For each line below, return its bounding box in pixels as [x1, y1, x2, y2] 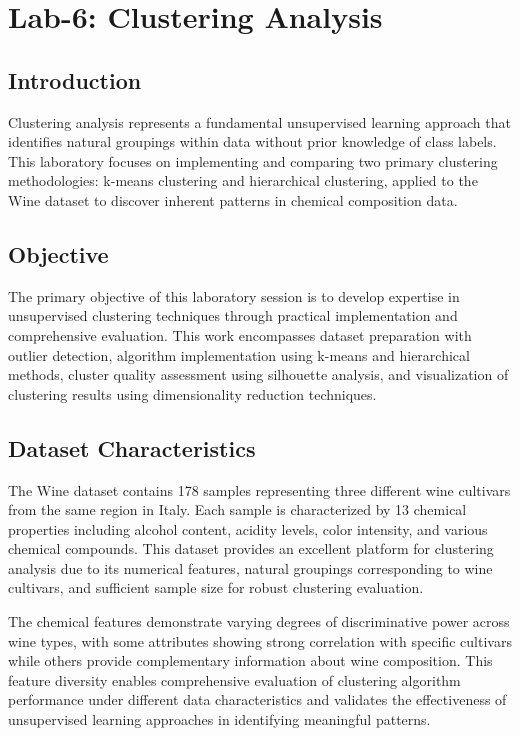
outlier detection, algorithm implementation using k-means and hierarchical [8, 344, 470, 365]
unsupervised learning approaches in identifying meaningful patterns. [8, 709, 431, 730]
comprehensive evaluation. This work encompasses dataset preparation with [8, 324, 472, 345]
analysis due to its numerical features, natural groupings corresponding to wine [8, 557, 493, 578]
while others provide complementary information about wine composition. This [8, 650, 493, 671]
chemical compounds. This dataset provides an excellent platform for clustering [8, 538, 494, 559]
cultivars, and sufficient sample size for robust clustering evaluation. [8, 577, 424, 598]
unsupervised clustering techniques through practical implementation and [8, 305, 458, 326]
